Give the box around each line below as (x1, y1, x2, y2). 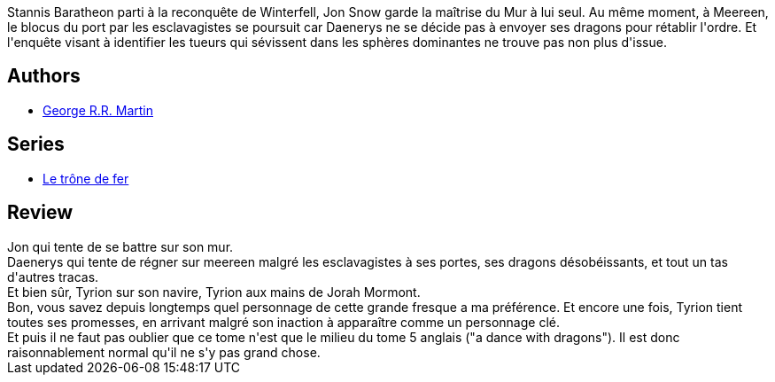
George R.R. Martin (43, 102, 153, 118)
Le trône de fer (43, 170, 129, 186)
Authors (7, 65, 81, 88)
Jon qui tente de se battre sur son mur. (7, 238, 234, 254)
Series (7, 133, 65, 156)
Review (7, 201, 74, 224)
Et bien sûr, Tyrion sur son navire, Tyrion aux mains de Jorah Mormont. (7, 284, 421, 300)
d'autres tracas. (7, 269, 99, 285)
